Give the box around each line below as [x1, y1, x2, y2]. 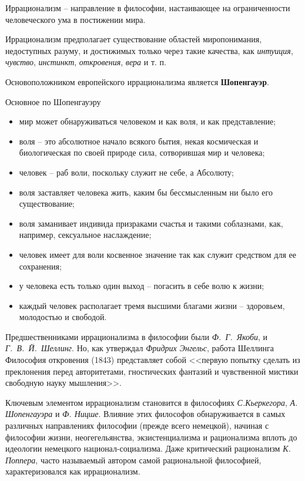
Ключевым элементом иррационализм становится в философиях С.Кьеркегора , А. [5, 396, 298, 408]
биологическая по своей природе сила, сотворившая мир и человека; [19, 146, 265, 159]
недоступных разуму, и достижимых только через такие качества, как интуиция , [5, 44, 293, 56]
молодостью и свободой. [19, 311, 107, 323]
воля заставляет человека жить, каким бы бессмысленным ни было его [19, 186, 273, 198]
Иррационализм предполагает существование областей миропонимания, [5, 33, 262, 45]
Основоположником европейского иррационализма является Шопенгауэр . [5, 75, 269, 88]
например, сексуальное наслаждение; [19, 228, 152, 241]
